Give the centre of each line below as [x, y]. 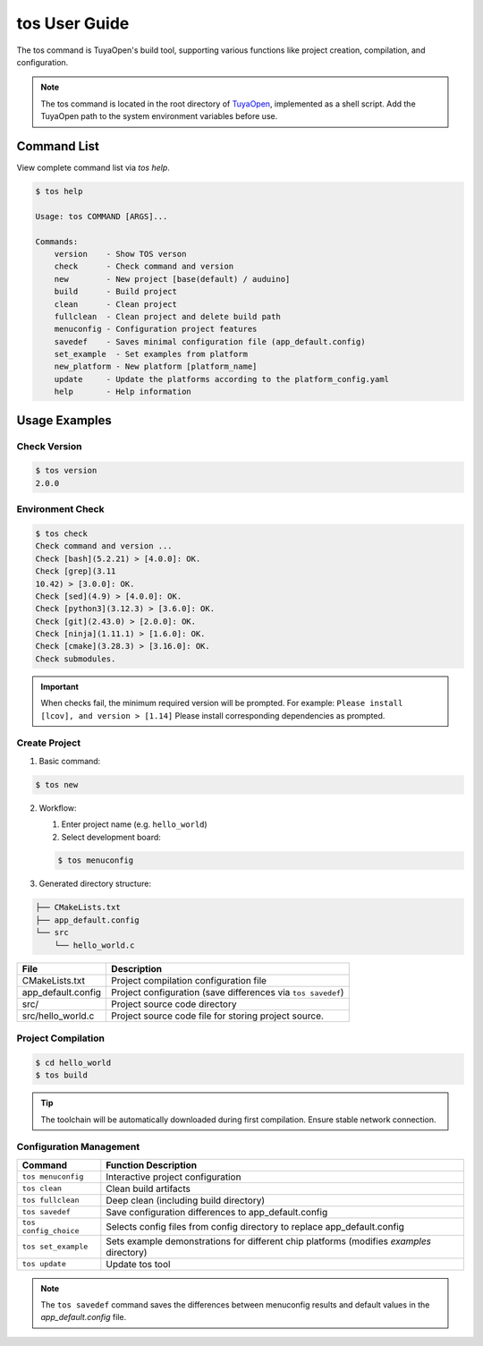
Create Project [48, 743]
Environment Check [60, 509]
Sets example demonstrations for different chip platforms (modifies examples [269, 1241]
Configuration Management [78, 1147]
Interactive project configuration [174, 1177]
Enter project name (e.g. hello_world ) [134, 824]
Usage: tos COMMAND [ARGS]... [102, 216]
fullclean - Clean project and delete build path [167, 316]
